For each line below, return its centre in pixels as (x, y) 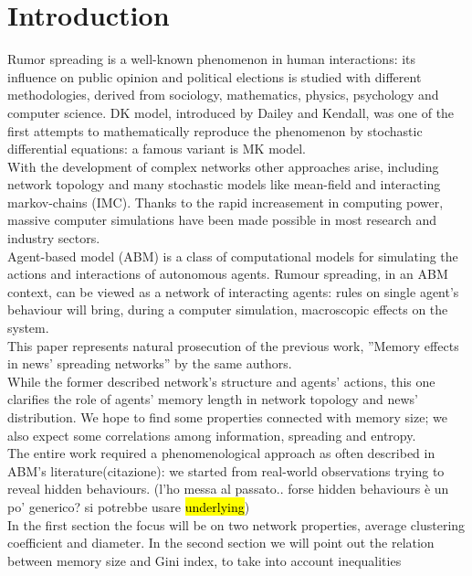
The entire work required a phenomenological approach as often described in (221, 453)
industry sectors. (54, 238)
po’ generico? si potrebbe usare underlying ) (129, 506)
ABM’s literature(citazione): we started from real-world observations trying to (226, 470)
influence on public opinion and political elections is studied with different (215, 76)
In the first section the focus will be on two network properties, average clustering (236, 524)
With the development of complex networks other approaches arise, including (223, 166)
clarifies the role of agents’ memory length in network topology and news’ (213, 399)
